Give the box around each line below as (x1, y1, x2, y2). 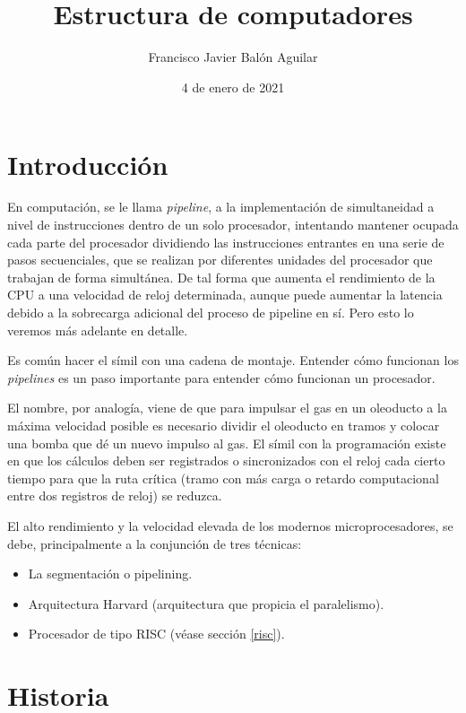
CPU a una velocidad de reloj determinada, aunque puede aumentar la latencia (7, 285, 443, 304)
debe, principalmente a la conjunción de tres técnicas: (7, 534, 302, 552)
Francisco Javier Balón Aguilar (148, 48, 318, 66)
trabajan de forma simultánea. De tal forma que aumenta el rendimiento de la (7, 267, 436, 286)
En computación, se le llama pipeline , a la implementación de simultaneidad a (7, 197, 435, 216)
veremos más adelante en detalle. (7, 320, 188, 339)
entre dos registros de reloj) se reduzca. (7, 486, 222, 505)
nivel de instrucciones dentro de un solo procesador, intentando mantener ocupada (7, 215, 459, 234)
